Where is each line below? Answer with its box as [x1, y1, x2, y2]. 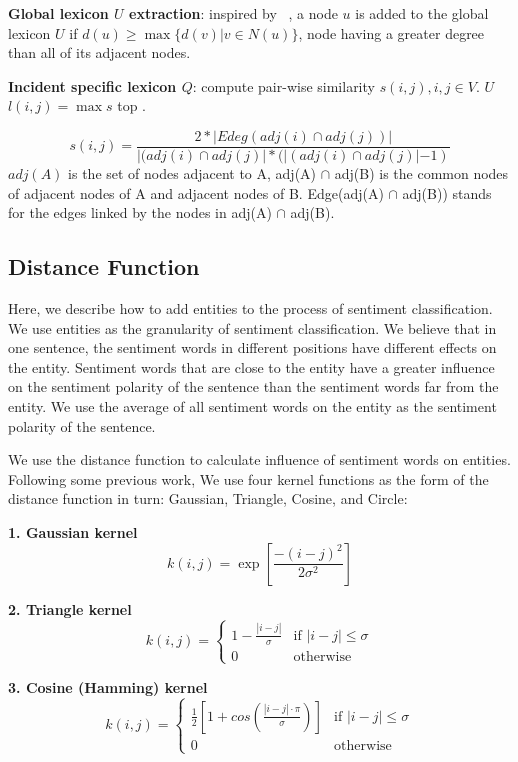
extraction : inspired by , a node [129, 3, 338, 23]
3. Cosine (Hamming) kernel [8, 676, 208, 697]
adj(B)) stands [402, 182, 492, 203]
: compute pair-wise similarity [192, 75, 375, 96]
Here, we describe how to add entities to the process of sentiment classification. [8, 298, 493, 319]
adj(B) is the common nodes [334, 163, 509, 184]
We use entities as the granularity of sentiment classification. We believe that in [8, 317, 497, 338]
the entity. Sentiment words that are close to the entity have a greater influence [8, 356, 495, 377]
